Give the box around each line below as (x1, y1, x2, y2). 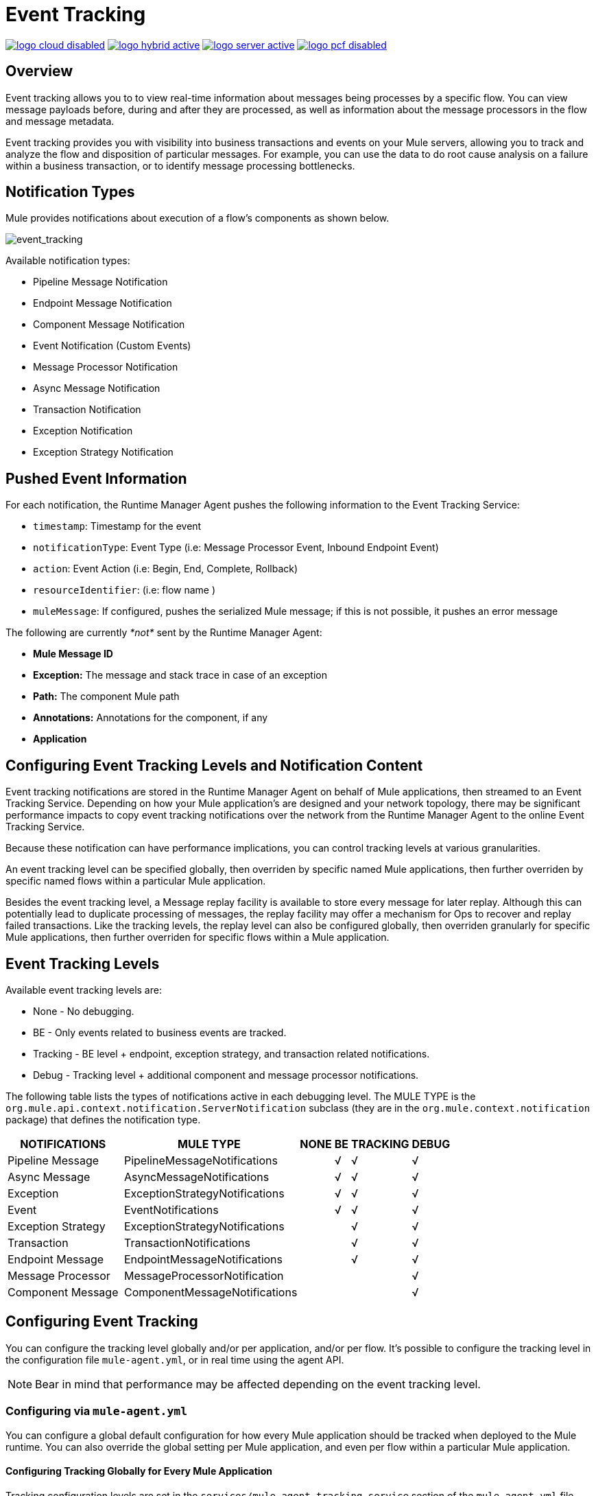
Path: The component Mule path (33, 690, 180, 703)
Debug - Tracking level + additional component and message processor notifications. (33, 1068, 419, 1081)
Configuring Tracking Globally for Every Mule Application (5, 1465, 272, 1477)
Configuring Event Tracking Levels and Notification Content (5, 756, 423, 774)
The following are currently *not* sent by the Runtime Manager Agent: (5, 627, 322, 639)
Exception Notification (33, 425, 133, 437)
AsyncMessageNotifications (123, 1169, 270, 1184)
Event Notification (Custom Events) (33, 340, 191, 352)
